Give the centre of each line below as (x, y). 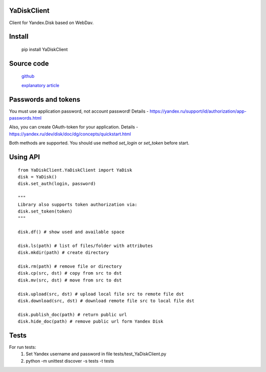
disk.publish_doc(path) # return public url (73, 314)
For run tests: (23, 347)
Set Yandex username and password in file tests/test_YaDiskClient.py (96, 354)
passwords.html (25, 118)
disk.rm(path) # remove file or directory (70, 266)
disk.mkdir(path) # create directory (64, 253)
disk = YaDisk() (37, 177)
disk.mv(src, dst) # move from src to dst (70, 280)
